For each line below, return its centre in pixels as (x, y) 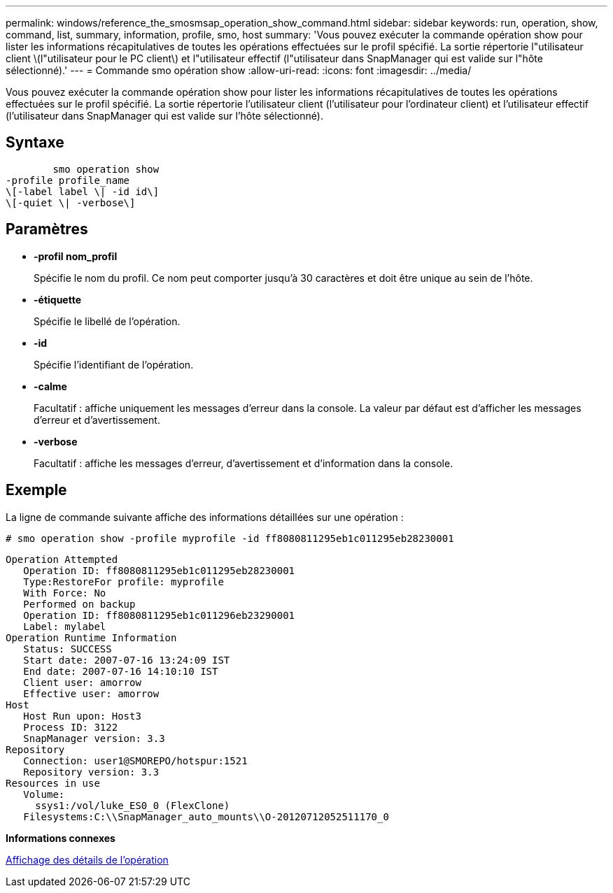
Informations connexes (61, 838)
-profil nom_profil (76, 256)
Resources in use (53, 783)
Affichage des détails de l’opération (87, 859)
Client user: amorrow (82, 682)
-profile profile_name (68, 180)
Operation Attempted (62, 559)
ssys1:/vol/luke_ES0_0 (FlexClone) (133, 805)
